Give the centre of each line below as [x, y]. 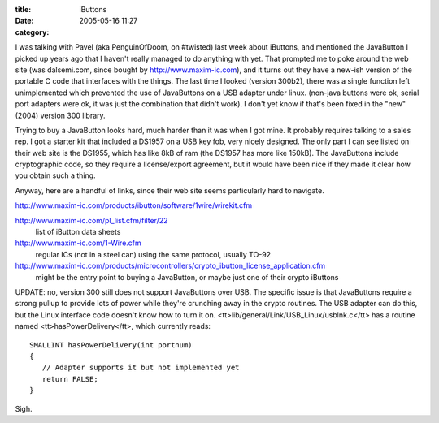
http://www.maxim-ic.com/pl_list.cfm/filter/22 [91, 220]
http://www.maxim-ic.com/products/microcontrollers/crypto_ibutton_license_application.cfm [170, 266]
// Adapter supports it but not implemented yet [141, 368]
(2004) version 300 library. [60, 115]
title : [23, 9]
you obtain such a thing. [56, 175]
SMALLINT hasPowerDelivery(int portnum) [111, 345]
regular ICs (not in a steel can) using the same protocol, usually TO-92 [153, 254]
